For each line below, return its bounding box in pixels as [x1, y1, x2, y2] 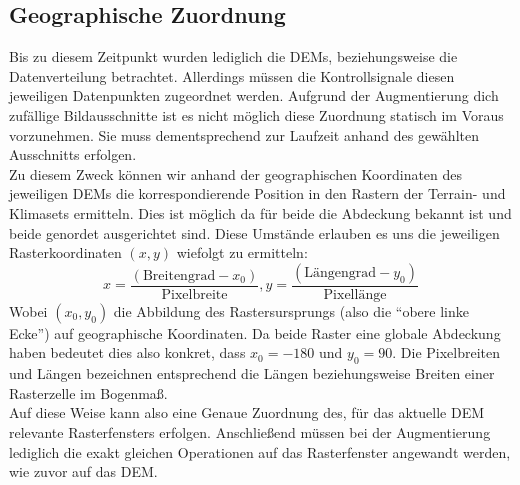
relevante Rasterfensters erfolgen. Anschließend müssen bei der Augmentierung [9, 421, 491, 442]
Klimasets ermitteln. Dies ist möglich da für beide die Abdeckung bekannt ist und [9, 202, 512, 223]
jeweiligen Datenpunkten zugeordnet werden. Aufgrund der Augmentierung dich [9, 85, 499, 106]
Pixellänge [323, 287, 387, 302]
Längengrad [304, 265, 377, 280]
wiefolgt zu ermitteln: [176, 242, 308, 263]
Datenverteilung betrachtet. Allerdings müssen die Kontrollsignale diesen [9, 65, 455, 86]
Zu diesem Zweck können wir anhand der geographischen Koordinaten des [9, 163, 463, 184]
